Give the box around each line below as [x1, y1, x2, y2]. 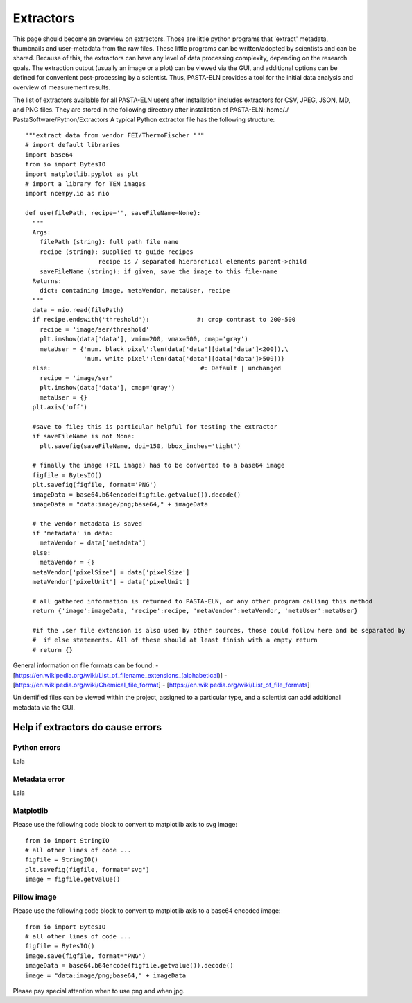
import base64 [25, 151, 73, 159]
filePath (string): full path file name [39, 238, 180, 246]
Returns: [32, 277, 62, 284]
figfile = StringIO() [25, 856, 98, 864]
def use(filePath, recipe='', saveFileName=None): [25, 209, 201, 217]
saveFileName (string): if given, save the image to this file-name [39, 267, 277, 275]
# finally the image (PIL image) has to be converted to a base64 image [32, 461, 285, 470]
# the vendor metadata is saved [32, 520, 142, 527]
